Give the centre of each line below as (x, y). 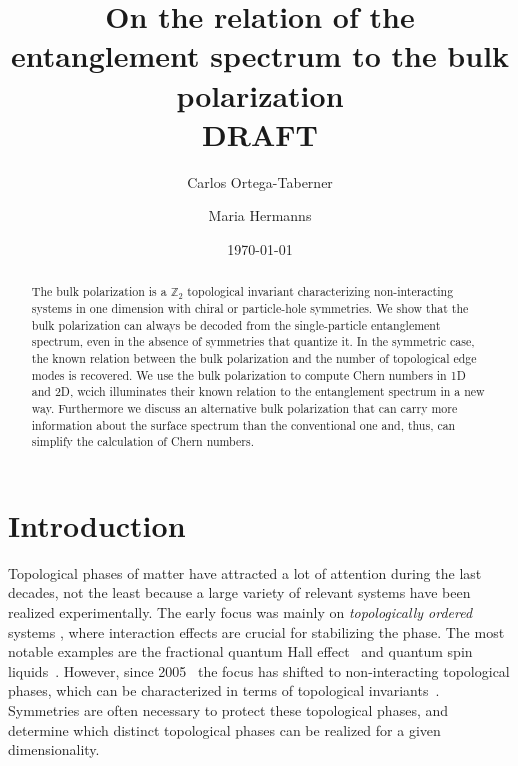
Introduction (97, 524)
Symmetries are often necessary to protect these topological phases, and (228, 709)
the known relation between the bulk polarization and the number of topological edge (254, 357)
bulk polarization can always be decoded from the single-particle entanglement (236, 324)
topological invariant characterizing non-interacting (320, 291)
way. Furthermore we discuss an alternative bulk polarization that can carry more (244, 407)
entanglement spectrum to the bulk (260, 55)
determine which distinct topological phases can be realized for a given (224, 729)
